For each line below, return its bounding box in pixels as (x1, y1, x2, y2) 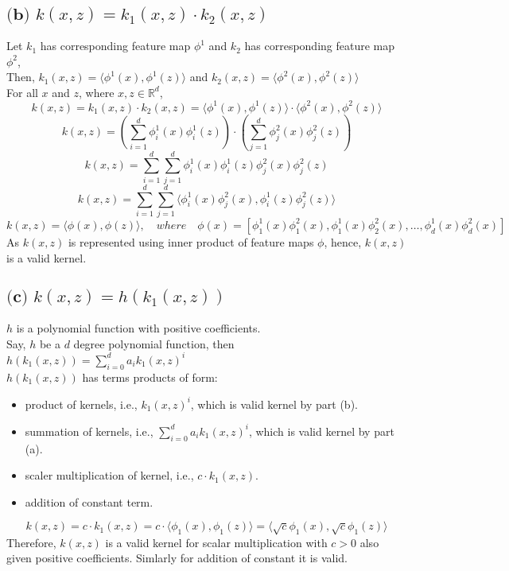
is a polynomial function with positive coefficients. (16, 320, 261, 336)
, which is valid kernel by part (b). (190, 395, 358, 412)
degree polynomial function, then (73, 335, 235, 352)
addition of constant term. (25, 493, 153, 510)
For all (6, 84, 38, 100)
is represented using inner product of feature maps (68, 233, 314, 250)
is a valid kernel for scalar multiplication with (105, 534, 328, 550)
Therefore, (6, 534, 56, 550)
